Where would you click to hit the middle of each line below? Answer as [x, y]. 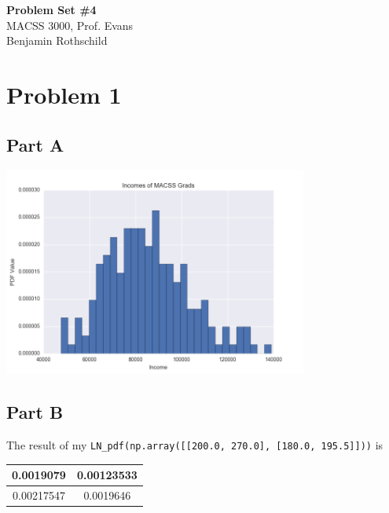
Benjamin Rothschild [57, 40]
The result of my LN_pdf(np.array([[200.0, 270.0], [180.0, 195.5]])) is [195, 444]
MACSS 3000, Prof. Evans [70, 25]
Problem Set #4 [51, 9]
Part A [35, 144]
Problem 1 [64, 94]
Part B [35, 412]
